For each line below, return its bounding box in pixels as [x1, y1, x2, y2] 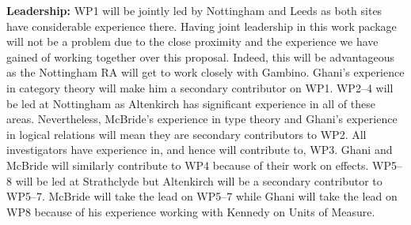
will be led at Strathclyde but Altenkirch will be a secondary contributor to [15, 172, 382, 189]
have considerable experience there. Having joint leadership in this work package [6, 17, 397, 34]
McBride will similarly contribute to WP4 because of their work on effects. [6, 156, 369, 173]
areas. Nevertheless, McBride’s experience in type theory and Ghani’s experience [6, 111, 398, 127]
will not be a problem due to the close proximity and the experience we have [6, 33, 379, 50]
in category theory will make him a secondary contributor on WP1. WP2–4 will [6, 79, 394, 96]
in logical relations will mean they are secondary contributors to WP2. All [6, 126, 367, 142]
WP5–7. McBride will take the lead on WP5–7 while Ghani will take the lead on [6, 188, 398, 204]
